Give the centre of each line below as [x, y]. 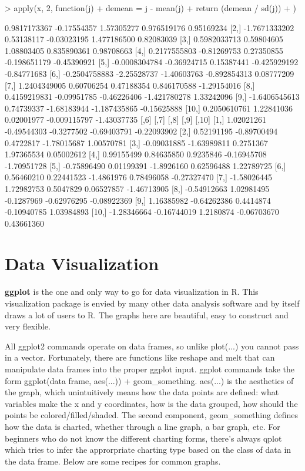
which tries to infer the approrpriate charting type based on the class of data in [148, 450]
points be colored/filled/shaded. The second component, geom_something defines [151, 415]
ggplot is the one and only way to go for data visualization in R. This [132, 292]
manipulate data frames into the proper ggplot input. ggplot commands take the [150, 369]
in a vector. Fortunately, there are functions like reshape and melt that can [140, 357]
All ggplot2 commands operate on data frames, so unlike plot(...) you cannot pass [152, 346]
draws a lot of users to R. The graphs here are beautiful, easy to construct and [147, 314]
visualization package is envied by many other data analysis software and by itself [152, 303]
